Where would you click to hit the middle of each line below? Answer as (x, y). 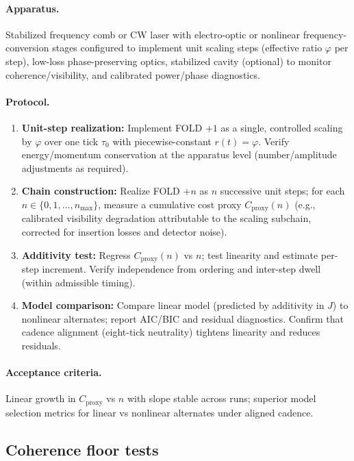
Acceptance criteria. (54, 372)
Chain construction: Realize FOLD (101, 191)
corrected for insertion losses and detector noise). (124, 231)
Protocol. (28, 101)
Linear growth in (41, 398)
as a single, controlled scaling (282, 127)
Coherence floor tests (82, 449)
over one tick (72, 141)
